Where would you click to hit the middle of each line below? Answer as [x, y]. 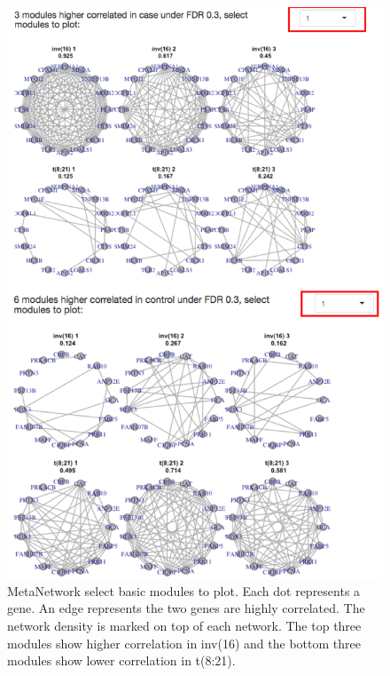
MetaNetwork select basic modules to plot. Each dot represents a [184, 590]
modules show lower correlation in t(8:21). [121, 660]
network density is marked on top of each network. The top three [184, 625]
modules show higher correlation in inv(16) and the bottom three [184, 643]
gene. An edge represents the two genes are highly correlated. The [186, 608]
